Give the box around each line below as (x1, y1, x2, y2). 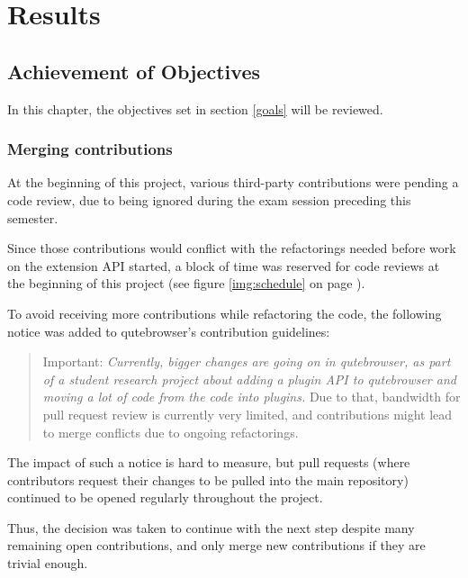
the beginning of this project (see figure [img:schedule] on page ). (7, 274, 365, 293)
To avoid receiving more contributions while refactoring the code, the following (7, 303, 442, 322)
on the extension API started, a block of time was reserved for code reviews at (7, 256, 440, 275)
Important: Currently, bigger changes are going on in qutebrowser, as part (42, 352, 451, 371)
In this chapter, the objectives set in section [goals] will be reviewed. (7, 99, 383, 118)
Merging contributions (7, 138, 173, 160)
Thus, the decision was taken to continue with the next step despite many (7, 518, 415, 537)
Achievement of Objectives (7, 57, 260, 85)
